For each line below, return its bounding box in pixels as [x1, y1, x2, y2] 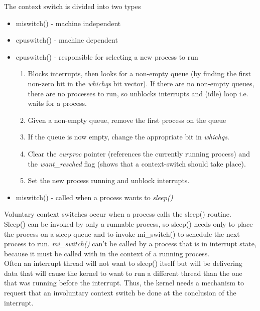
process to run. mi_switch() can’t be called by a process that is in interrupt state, [4, 238, 256, 249]
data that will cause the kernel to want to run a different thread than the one [4, 267, 242, 278]
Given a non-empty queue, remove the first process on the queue [28, 114, 226, 125]
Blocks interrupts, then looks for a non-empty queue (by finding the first [28, 68, 251, 79]
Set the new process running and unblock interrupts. [28, 175, 190, 186]
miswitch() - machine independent [16, 18, 121, 28]
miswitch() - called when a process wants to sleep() [16, 192, 173, 202]
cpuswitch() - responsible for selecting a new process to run [16, 51, 198, 62]
